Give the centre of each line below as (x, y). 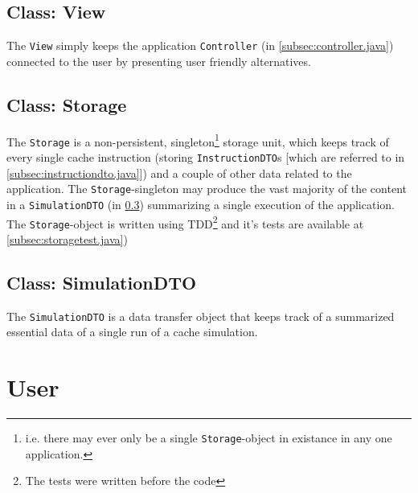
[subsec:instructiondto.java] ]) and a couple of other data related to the (179, 173)
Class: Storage (67, 104)
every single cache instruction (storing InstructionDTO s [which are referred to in (206, 156)
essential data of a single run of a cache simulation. (132, 332)
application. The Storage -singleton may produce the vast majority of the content (207, 189)
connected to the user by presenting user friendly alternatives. (159, 61)
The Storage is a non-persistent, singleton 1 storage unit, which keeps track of (198, 140)
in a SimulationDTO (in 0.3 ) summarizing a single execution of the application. (201, 204)
